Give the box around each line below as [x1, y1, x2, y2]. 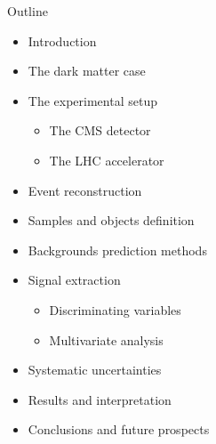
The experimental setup [28, 91, 157, 109]
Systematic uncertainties [28, 360, 162, 379]
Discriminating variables [49, 300, 181, 319]
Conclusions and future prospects [28, 420, 210, 439]
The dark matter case [28, 61, 146, 80]
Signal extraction [28, 270, 121, 289]
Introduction [28, 31, 97, 50]
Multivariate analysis [49, 330, 164, 349]
